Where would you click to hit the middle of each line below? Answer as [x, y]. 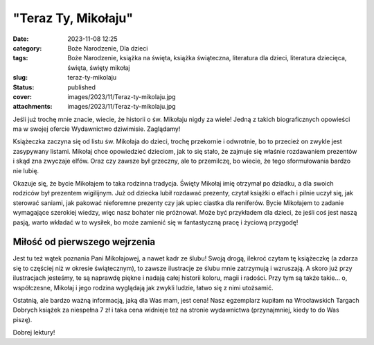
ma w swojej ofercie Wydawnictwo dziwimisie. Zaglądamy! [97, 129]
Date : [21, 39]
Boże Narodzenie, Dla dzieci [108, 48]
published [82, 87]
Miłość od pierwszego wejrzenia [84, 242]
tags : [20, 58]
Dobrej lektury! [34, 333]
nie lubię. [26, 170]
